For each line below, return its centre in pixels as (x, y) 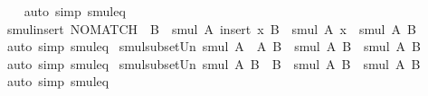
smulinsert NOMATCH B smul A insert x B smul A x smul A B (211, 28)
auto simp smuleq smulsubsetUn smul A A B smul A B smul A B (214, 46)
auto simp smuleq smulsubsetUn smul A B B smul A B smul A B (214, 63)
